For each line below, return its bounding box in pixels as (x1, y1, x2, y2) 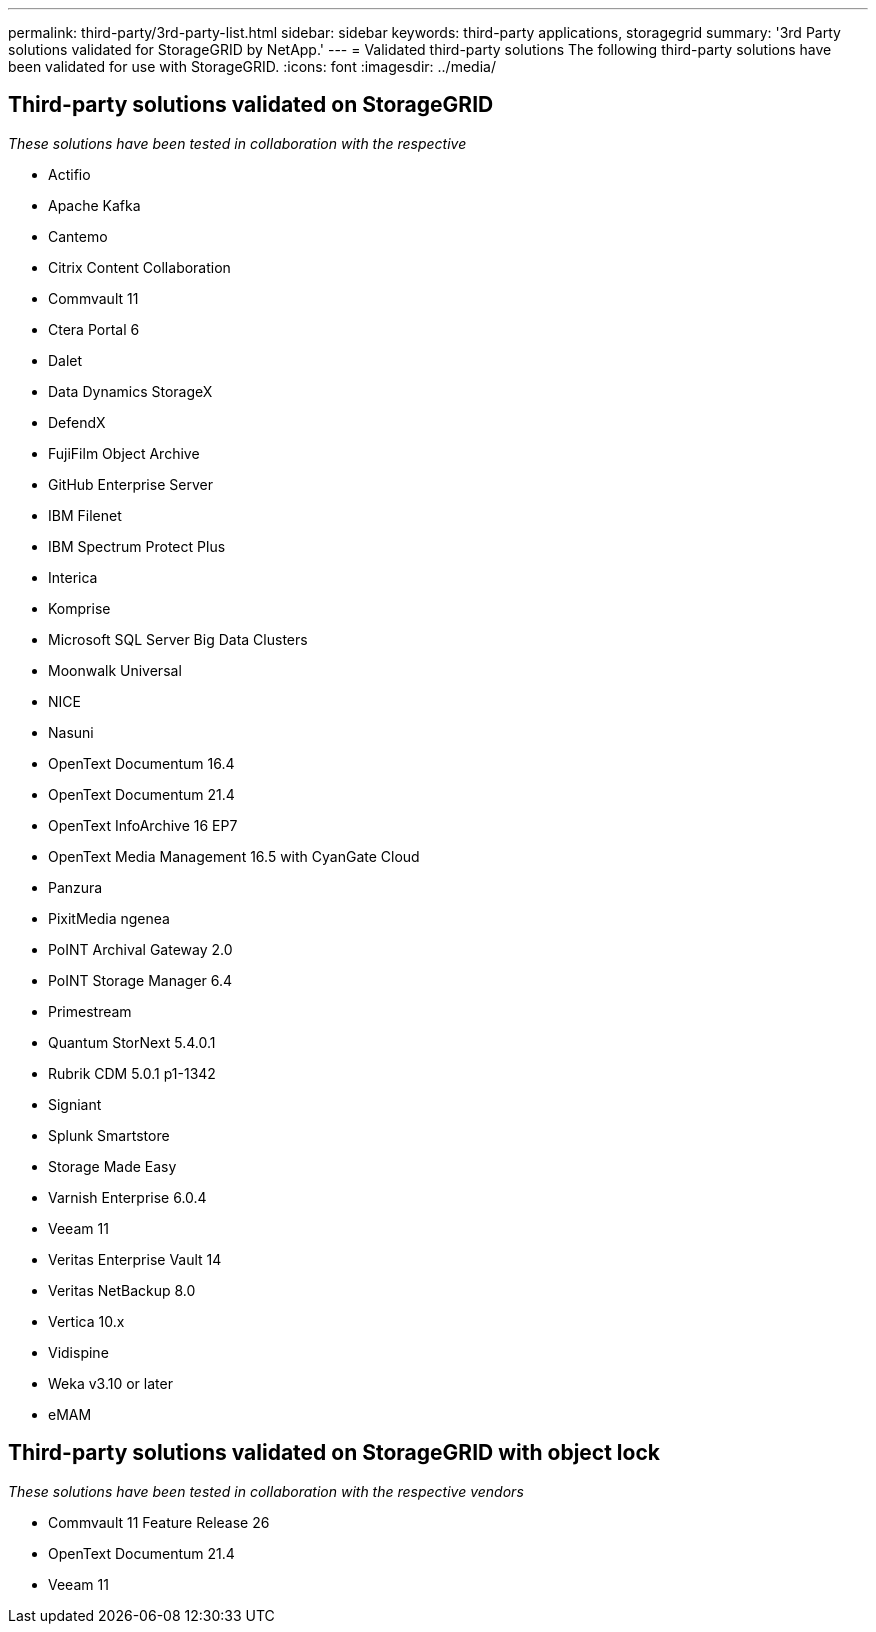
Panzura (48, 878, 103, 896)
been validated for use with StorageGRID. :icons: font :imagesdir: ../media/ (8, 58, 496, 75)
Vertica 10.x (48, 1312, 125, 1330)
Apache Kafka (48, 196, 141, 214)
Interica (48, 568, 98, 586)
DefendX (48, 413, 106, 431)
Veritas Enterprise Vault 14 (48, 1250, 222, 1268)
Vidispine (48, 1343, 109, 1361)
